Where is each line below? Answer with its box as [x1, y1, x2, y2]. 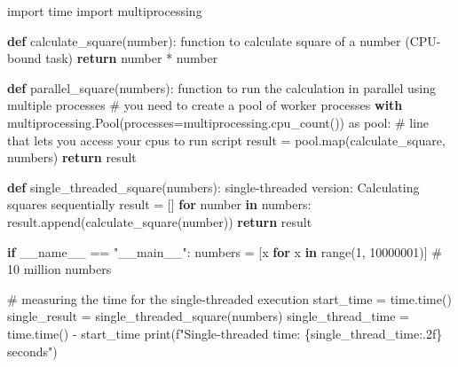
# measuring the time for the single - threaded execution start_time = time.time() [7, 289, 452, 308]
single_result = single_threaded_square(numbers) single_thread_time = [7, 307, 410, 325]
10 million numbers [7, 260, 112, 278]
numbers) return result [7, 148, 137, 167]
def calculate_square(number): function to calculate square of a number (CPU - [7, 31, 441, 50]
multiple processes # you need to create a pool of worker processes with [7, 96, 403, 114]
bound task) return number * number [7, 49, 218, 67]
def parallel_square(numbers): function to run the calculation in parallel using [7, 78, 436, 97]
